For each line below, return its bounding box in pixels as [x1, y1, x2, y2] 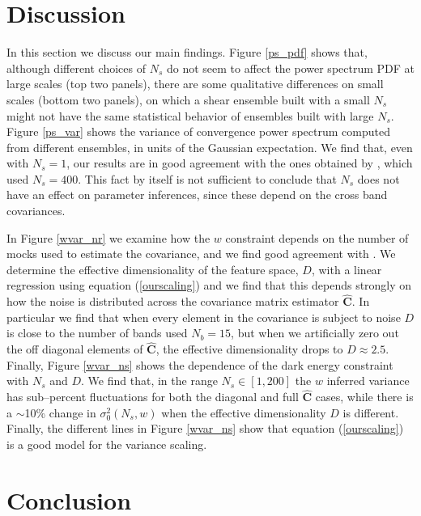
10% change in [24, 404, 96, 421]
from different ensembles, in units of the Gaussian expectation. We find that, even [6, 138, 413, 155]
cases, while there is [315, 388, 414, 405]
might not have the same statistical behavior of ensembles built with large [6, 107, 374, 124]
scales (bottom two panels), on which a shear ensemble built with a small [6, 91, 370, 108]
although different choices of [6, 59, 147, 76]
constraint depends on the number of [225, 229, 409, 246]
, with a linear [311, 260, 382, 277]
